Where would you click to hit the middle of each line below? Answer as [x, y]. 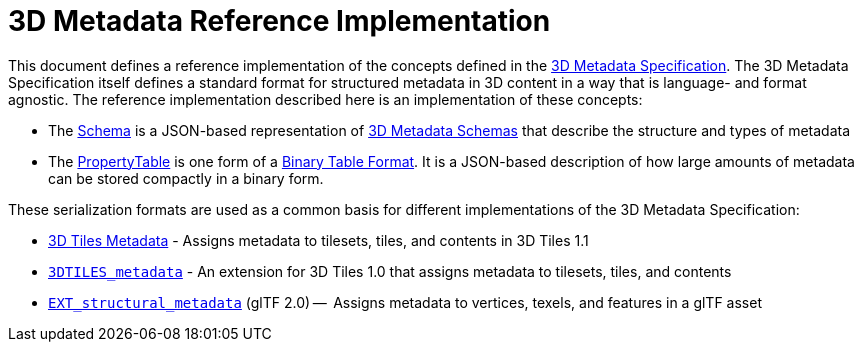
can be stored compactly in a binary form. [186, 178]
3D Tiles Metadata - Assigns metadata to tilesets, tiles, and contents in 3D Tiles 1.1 [318, 240]
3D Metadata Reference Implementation [279, 21]
